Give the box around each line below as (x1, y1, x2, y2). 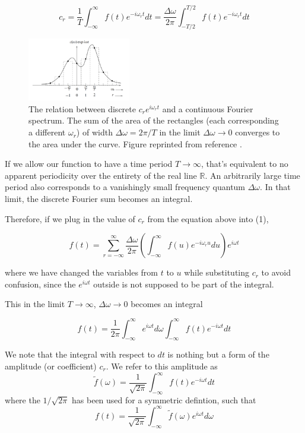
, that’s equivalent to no (201, 157, 288, 170)
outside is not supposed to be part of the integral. (93, 277, 274, 290)
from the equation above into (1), (147, 212, 269, 225)
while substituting (184, 266, 250, 279)
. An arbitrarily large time (205, 169, 300, 181)
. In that (260, 181, 291, 193)
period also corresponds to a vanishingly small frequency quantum (5, 181, 246, 193)
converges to (235, 126, 280, 138)
